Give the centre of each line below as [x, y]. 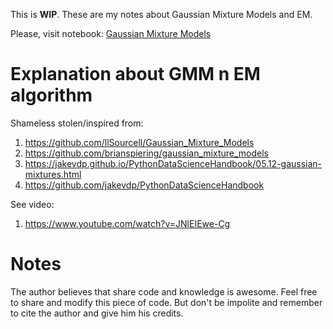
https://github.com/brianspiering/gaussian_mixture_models [147, 153]
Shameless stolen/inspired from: [77, 123]
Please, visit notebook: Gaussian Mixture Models [111, 33]
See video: [32, 204]
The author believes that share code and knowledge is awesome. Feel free [164, 291]
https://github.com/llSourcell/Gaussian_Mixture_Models [139, 142]
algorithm [51, 95]
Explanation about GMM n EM [135, 74]
